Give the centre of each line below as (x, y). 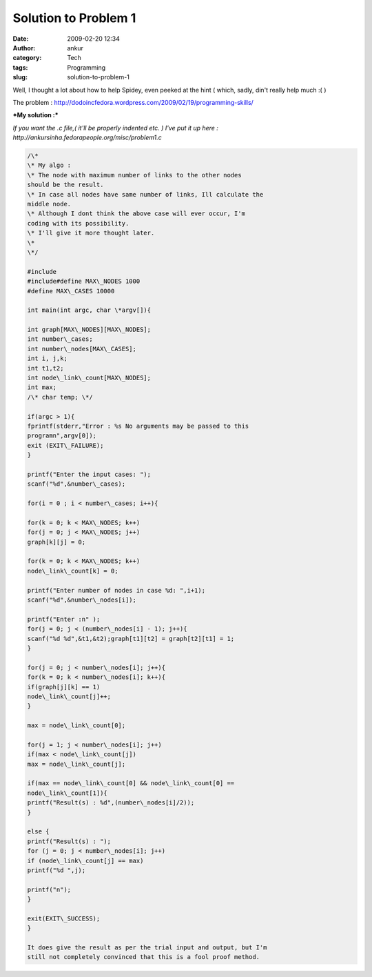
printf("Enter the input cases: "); (89, 474)
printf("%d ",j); (56, 870)
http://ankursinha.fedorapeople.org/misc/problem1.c (87, 137)
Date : (21, 39)
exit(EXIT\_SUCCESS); (64, 918)
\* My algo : (49, 165)
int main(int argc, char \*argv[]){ (89, 310)
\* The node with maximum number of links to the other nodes (134, 175)
